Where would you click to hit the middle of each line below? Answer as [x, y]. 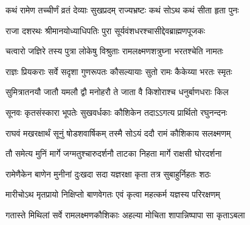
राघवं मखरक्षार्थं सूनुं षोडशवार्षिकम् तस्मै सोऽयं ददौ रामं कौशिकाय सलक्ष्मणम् [118, 133]
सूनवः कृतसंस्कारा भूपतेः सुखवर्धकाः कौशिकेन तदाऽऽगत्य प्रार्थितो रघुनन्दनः [116, 112]
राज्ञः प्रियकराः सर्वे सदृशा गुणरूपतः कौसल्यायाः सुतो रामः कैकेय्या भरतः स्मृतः [119, 71]
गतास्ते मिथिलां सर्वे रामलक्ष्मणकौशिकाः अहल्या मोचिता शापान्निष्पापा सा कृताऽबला [125, 214]
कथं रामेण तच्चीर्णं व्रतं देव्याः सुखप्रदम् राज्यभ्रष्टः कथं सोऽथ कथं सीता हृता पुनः [122, 10]
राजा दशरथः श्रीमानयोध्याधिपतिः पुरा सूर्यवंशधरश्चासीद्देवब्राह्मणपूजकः [106, 30]
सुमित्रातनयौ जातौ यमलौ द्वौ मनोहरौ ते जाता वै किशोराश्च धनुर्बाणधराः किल [117, 92]
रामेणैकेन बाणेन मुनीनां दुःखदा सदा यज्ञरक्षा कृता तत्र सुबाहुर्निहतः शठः [108, 173]
